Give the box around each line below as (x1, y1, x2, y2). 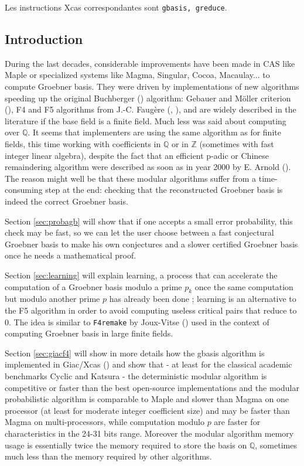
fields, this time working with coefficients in (5, 138, 161, 150)
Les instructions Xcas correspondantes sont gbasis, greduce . (5, 1, 227, 13)
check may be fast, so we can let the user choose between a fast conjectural (5, 226, 274, 239)
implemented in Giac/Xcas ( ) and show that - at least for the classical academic (5, 358, 292, 370)
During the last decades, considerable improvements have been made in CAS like (5, 57, 295, 69)
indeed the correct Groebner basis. (5, 195, 128, 207)
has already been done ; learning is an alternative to (109, 292, 296, 305)
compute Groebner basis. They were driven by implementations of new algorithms (5, 80, 299, 93)
